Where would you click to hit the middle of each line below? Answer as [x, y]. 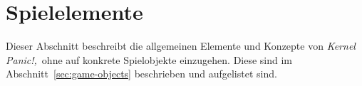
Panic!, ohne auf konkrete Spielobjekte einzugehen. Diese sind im [149, 59]
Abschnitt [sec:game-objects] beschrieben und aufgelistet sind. [141, 74]
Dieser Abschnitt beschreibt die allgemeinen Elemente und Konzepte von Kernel [181, 46]
